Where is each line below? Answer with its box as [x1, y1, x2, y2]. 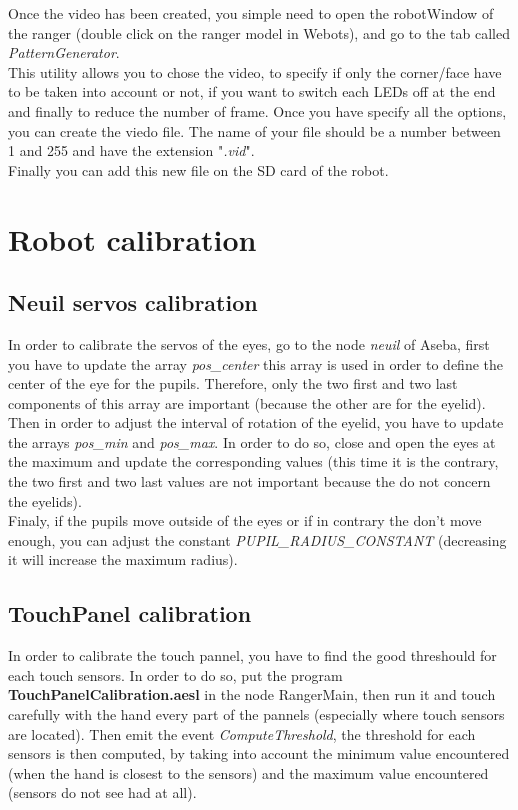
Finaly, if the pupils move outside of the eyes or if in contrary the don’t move [8, 510, 482, 531]
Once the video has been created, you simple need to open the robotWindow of [8, 3, 494, 23]
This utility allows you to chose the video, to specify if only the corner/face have [8, 61, 502, 82]
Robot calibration [8, 218, 257, 259]
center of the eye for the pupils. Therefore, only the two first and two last [8, 373, 458, 394]
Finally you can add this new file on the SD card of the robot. [8, 159, 389, 180]
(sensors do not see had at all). [8, 782, 197, 803]
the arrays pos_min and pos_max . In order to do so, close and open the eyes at [8, 431, 496, 452]
